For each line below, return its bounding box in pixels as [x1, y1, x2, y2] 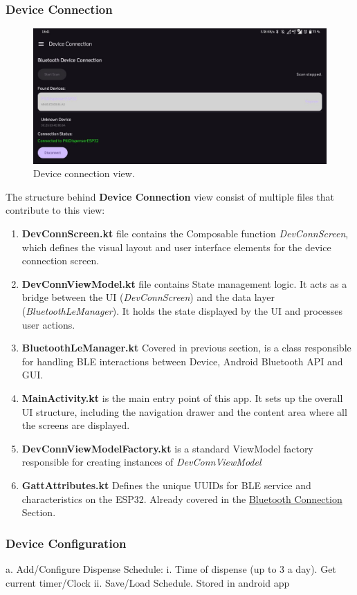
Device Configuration [6, 534, 127, 551]
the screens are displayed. [21, 418, 130, 432]
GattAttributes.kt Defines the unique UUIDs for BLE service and [21, 477, 311, 492]
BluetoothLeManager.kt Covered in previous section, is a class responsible [21, 340, 351, 355]
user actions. [21, 317, 75, 331]
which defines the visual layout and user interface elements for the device [21, 239, 331, 254]
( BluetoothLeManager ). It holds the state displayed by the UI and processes [21, 304, 342, 318]
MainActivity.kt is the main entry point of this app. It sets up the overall [21, 390, 343, 405]
